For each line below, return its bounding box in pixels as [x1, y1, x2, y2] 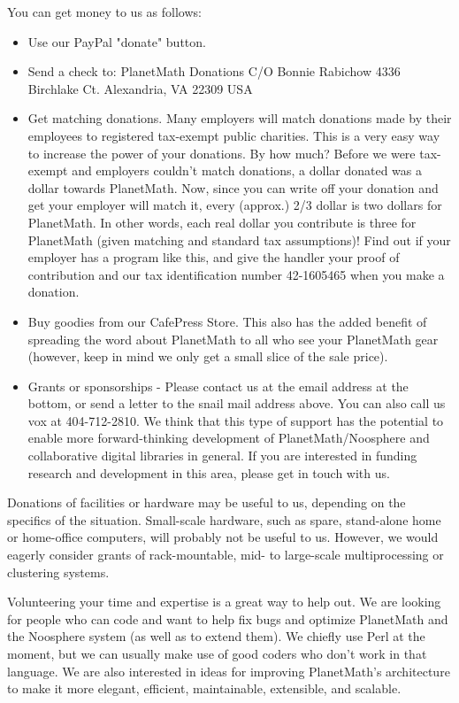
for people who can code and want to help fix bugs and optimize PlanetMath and [7, 609, 448, 628]
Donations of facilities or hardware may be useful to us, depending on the [7, 493, 406, 512]
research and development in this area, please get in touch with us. [27, 463, 390, 482]
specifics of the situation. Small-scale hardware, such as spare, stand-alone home [7, 510, 441, 529]
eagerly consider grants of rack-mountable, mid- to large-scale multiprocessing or [7, 545, 444, 564]
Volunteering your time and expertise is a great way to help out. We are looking [7, 592, 441, 611]
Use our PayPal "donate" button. [27, 32, 206, 50]
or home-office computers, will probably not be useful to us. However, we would [7, 528, 439, 546]
